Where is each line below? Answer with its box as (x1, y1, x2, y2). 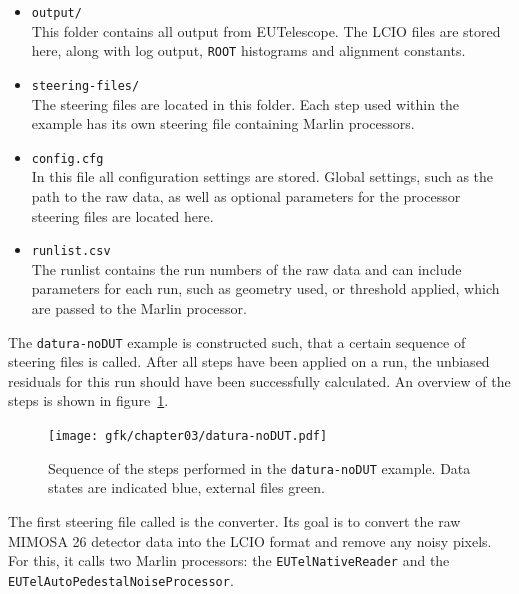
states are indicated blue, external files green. (48, 477, 325, 498)
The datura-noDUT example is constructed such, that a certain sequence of (8, 331, 466, 352)
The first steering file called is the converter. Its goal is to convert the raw (8, 510, 461, 531)
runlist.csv (31, 244, 111, 259)
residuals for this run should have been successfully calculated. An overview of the (8, 370, 511, 391)
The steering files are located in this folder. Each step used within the (31, 93, 460, 114)
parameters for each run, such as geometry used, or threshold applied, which (31, 278, 500, 299)
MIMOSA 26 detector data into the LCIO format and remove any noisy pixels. (8, 530, 492, 551)
